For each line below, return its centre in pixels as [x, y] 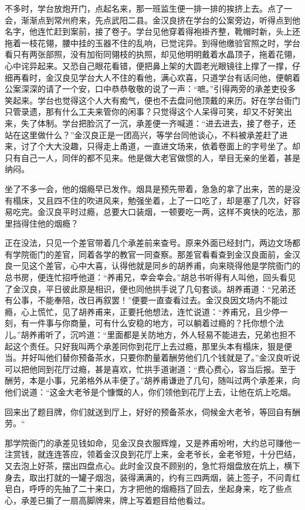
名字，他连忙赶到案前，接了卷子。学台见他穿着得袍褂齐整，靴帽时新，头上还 [152, 31]
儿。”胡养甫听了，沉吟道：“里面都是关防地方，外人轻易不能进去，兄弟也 [142, 335]
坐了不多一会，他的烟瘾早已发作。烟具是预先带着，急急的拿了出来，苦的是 [148, 188]
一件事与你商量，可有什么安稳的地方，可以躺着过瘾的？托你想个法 [156, 323]
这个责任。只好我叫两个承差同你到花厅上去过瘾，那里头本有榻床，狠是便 [152, 346]
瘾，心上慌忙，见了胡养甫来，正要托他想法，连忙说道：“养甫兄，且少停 [142, 311]
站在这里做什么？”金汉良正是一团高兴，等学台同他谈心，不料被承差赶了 [142, 134]
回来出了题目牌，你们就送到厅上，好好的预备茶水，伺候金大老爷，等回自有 [148, 411]
